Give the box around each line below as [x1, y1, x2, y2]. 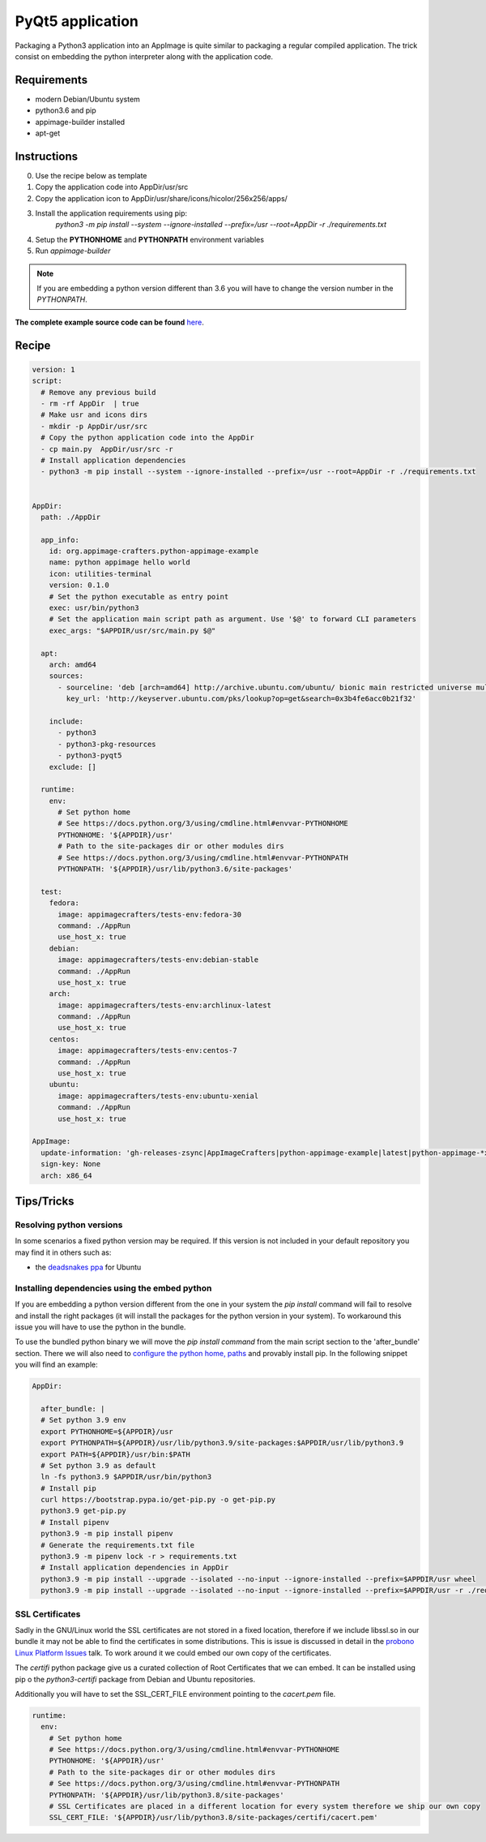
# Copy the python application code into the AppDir [40, 433, 254, 442]
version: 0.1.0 [49, 581, 109, 590]
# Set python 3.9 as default [40, 1461, 157, 1470]
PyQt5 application [15, 12, 139, 30]
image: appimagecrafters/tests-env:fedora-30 [58, 909, 242, 919]
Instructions [15, 149, 79, 163]
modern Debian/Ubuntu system [35, 94, 141, 104]
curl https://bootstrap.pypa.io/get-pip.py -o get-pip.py [40, 1495, 276, 1505]
